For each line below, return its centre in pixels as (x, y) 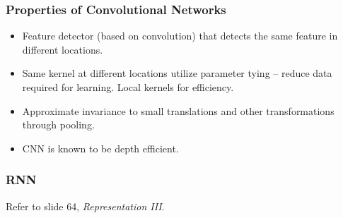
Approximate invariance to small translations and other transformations (178, 110)
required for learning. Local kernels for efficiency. (128, 87)
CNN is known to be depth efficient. (100, 148)
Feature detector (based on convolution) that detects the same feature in (180, 36)
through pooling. (58, 125)
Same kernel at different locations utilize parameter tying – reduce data (177, 73)
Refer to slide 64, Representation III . (85, 206)
